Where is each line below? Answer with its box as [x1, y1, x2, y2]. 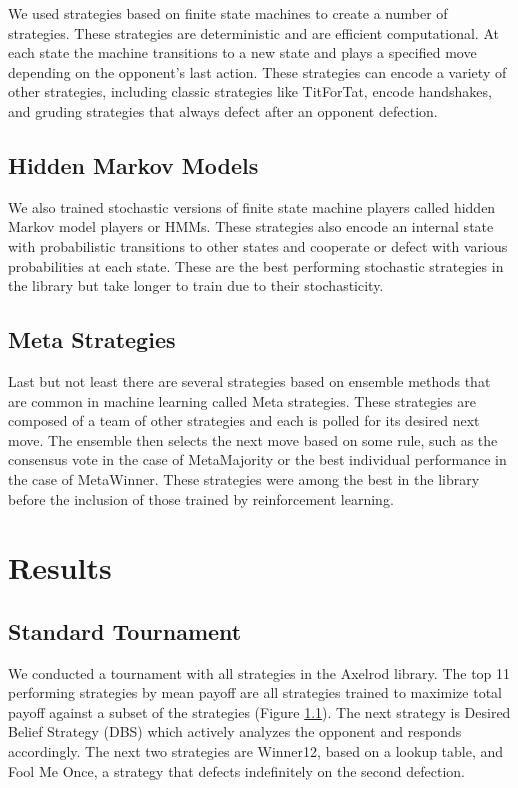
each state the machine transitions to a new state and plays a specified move [8, 42, 477, 63]
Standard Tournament [8, 615, 242, 646]
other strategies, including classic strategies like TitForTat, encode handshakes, [8, 81, 492, 102]
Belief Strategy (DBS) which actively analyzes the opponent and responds [8, 721, 462, 742]
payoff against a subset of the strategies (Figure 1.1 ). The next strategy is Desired [8, 701, 511, 722]
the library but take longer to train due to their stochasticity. [8, 275, 384, 296]
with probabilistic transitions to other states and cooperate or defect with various [8, 235, 508, 256]
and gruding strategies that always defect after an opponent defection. [8, 100, 438, 121]
